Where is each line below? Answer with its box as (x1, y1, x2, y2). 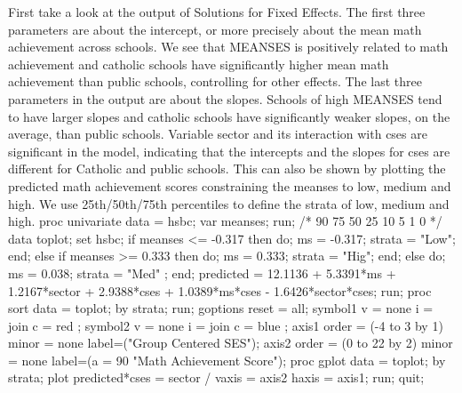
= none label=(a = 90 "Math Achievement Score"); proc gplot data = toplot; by (8, 350, 446, 369)
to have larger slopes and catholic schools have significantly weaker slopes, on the (8, 107, 450, 125)
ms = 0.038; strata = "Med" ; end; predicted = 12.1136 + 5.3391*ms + (8, 263, 396, 282)
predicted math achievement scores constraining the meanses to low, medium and (8, 176, 451, 195)
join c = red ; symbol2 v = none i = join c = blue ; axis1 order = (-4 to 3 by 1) (8, 316, 443, 334)
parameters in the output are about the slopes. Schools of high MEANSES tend (8, 89, 442, 108)
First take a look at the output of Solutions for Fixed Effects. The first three (8, 3, 426, 20)
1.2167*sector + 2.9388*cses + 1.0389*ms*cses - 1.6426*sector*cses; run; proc (8, 281, 432, 300)
